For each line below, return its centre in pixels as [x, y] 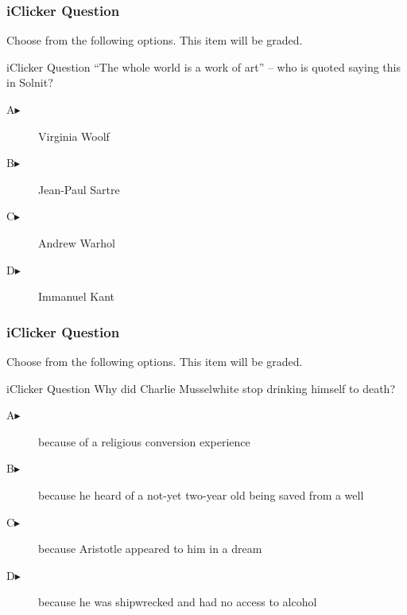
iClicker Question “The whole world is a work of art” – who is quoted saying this [203, 66]
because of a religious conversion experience [144, 441]
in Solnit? [30, 82]
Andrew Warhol [77, 242]
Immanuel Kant [77, 296]
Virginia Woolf [74, 136]
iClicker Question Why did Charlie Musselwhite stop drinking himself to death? [201, 388]
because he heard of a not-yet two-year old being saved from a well [201, 494]
